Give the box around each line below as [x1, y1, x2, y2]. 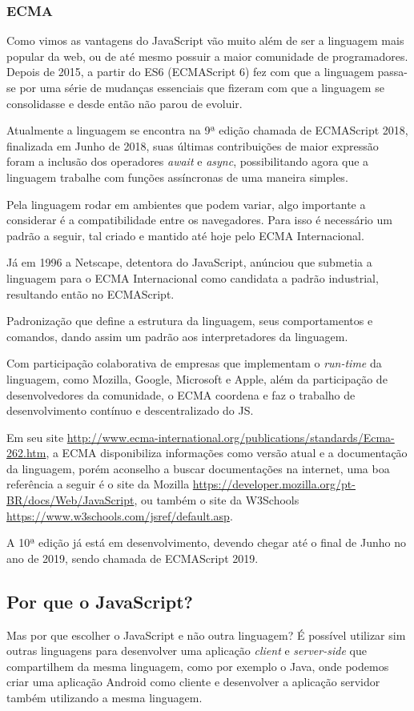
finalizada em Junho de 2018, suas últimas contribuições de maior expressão [6, 137, 379, 154]
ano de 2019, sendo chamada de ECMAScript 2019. [6, 549, 259, 566]
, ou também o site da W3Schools [134, 492, 299, 508]
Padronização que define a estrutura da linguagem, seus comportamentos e [6, 312, 373, 329]
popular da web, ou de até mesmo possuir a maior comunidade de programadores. [6, 47, 408, 64]
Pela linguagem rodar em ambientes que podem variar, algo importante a [6, 195, 366, 212]
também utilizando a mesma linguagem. [6, 689, 203, 706]
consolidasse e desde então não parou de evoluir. [6, 94, 243, 111]
